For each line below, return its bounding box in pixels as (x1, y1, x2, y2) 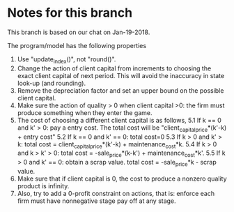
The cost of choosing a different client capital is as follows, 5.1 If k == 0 (17, 116, 221, 124)
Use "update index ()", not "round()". (17, 54, 116, 65)
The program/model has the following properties (7, 41, 147, 50)
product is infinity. (17, 181, 70, 190)
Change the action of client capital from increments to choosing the (17, 64, 212, 73)
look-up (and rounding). (17, 79, 86, 87)
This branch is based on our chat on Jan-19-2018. (7, 28, 150, 36)
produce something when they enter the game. (17, 108, 153, 116)
